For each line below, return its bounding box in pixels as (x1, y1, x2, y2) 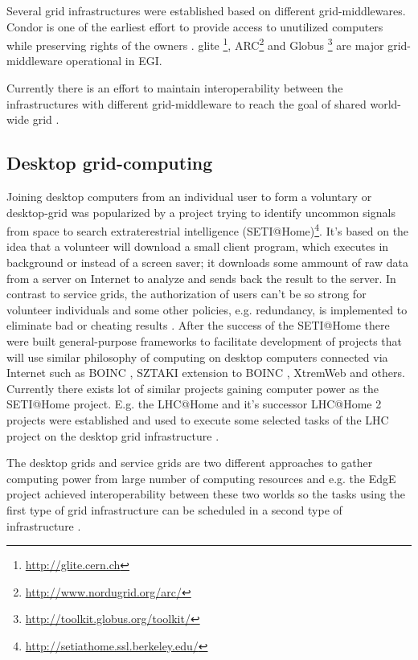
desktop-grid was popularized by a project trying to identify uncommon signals (6, 203, 395, 220)
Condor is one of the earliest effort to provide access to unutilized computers (6, 18, 383, 35)
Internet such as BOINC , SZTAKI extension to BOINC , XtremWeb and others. (6, 364, 405, 381)
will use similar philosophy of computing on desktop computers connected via (6, 348, 388, 365)
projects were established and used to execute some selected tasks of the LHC (6, 411, 389, 428)
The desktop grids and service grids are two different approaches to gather (6, 454, 373, 471)
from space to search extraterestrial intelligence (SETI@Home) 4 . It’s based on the (6, 220, 409, 239)
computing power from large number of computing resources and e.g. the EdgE (6, 469, 396, 486)
